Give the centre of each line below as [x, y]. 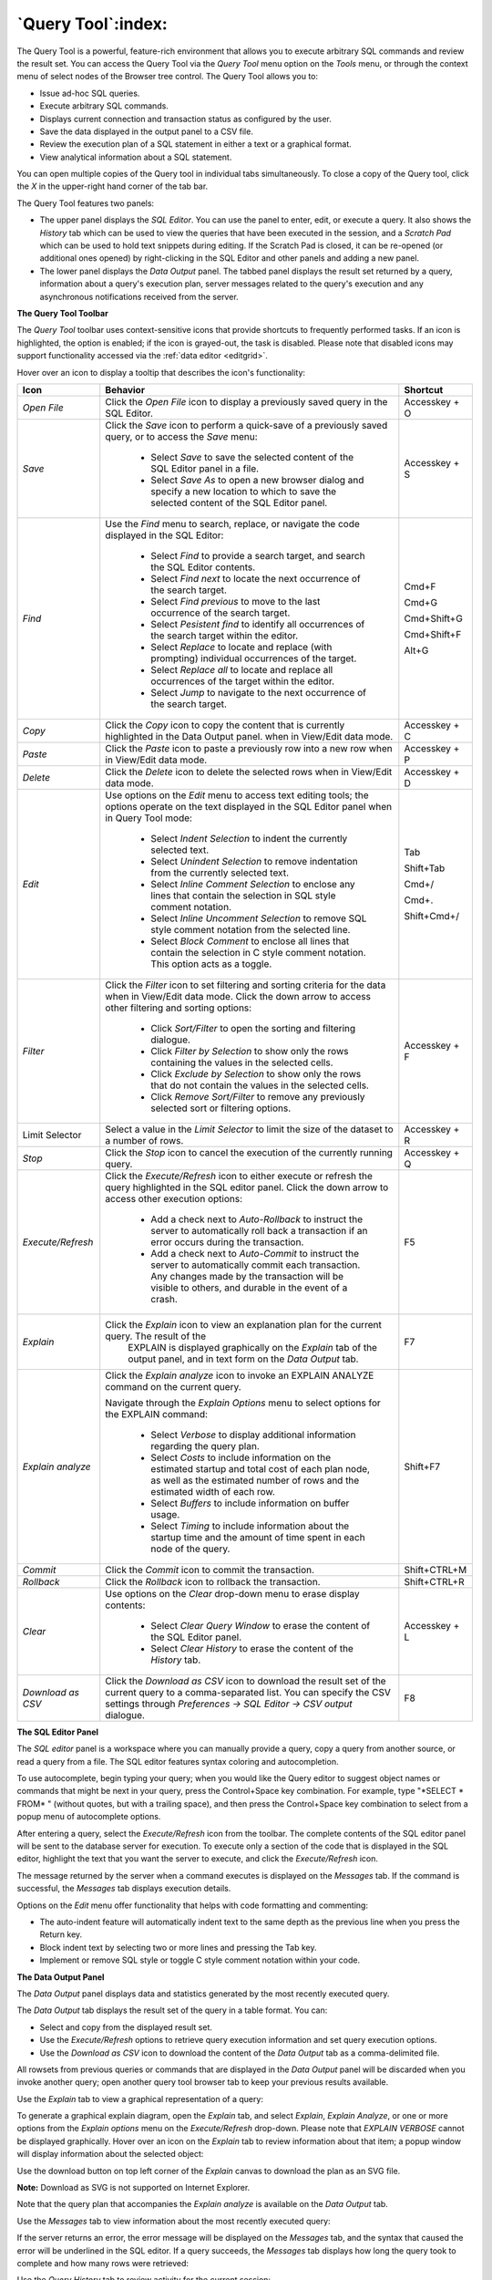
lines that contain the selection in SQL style [243, 896]
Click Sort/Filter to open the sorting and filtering [253, 1028]
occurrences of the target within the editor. [243, 681]
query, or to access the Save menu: [182, 436]
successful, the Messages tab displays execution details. [124, 1889]
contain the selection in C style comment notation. [258, 952]
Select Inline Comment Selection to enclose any [253, 884]
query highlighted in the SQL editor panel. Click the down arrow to [247, 1187]
